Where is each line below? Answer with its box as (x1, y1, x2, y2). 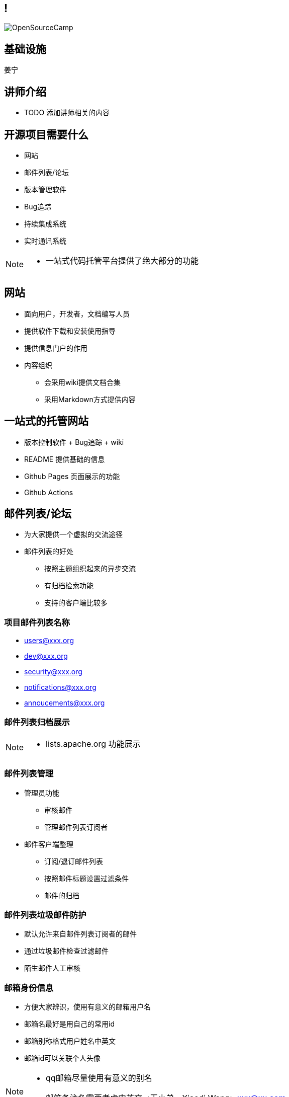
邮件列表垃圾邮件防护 (4, 910, 86, 920)
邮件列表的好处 (24, 547, 73, 556)
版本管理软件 (24, 185, 66, 194)
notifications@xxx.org (24, 683, 97, 692)
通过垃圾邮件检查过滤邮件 (24, 947, 109, 956)
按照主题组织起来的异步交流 (44, 564, 136, 573)
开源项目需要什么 (4, 128, 88, 141)
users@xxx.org (24, 636, 74, 645)
